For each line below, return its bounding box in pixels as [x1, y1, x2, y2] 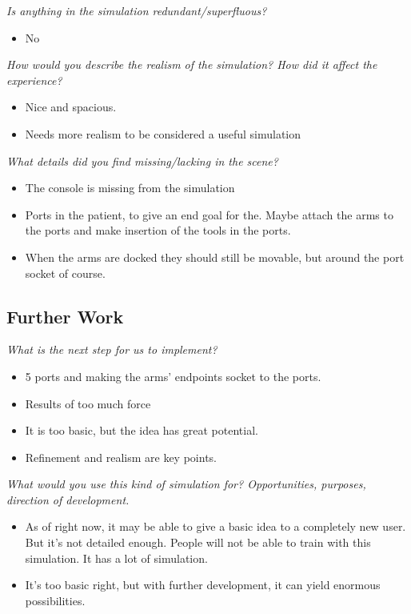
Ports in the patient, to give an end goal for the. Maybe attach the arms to [25, 206, 393, 223]
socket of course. [25, 264, 106, 281]
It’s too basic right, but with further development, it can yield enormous [25, 576, 381, 593]
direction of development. [6, 491, 130, 508]
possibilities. [25, 592, 86, 608]
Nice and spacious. [25, 98, 117, 115]
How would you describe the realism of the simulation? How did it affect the [6, 56, 377, 73]
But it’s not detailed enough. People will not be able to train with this [25, 534, 371, 551]
